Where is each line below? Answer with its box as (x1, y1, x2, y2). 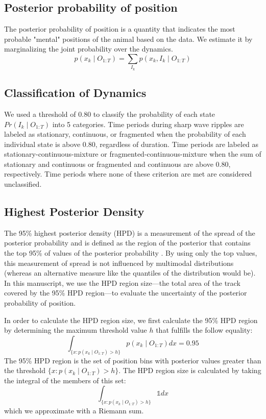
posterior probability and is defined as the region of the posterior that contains (4, 237, 251, 248)
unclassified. (4, 179, 42, 189)
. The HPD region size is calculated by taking (118, 365, 261, 376)
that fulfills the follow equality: (156, 325, 253, 335)
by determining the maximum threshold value (4, 325, 147, 335)
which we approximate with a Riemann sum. (4, 405, 144, 416)
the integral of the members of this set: (4, 375, 126, 385)
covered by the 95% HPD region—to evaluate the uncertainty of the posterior (4, 287, 247, 298)
